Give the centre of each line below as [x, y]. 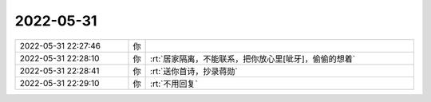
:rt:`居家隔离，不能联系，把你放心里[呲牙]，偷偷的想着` [253, 58]
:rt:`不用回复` [174, 84]
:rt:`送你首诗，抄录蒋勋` [194, 71]
